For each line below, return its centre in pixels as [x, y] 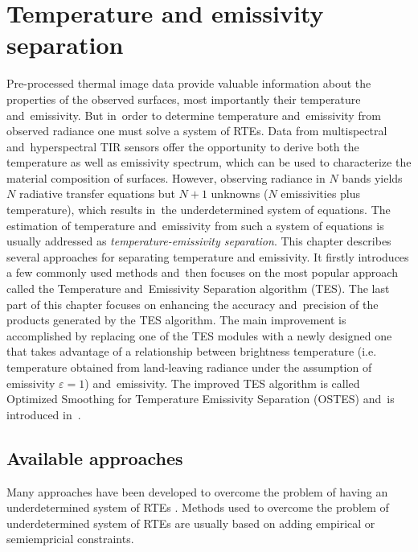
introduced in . [44, 414]
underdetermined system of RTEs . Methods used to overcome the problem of [198, 507]
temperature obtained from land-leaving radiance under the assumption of [189, 367]
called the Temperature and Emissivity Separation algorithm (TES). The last [198, 288]
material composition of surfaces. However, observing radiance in [166, 177]
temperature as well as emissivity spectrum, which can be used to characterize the [209, 162]
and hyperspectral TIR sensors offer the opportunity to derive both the [183, 146]
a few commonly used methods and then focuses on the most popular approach [202, 272]
